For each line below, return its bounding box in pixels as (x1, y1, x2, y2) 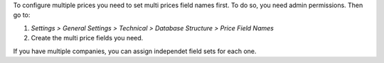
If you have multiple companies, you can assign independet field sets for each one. (13, 47, 257, 55)
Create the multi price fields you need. (31, 34, 144, 42)
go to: (13, 11, 31, 19)
